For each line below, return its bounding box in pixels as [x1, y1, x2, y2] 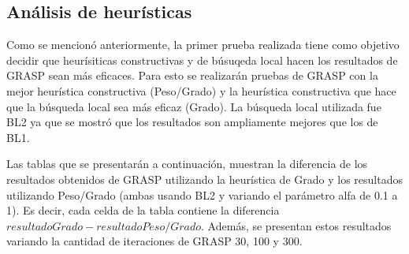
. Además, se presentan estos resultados [201, 217, 392, 233]
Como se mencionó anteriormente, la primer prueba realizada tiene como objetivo [6, 36, 400, 53]
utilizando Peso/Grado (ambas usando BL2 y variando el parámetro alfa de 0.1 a [6, 186, 398, 203]
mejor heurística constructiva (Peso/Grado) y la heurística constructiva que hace [6, 82, 396, 99]
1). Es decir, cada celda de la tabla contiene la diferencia [6, 202, 280, 219]
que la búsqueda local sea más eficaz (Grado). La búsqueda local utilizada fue [6, 98, 381, 114]
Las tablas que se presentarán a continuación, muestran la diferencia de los [6, 155, 368, 172]
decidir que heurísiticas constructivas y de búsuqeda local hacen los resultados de [6, 51, 398, 68]
